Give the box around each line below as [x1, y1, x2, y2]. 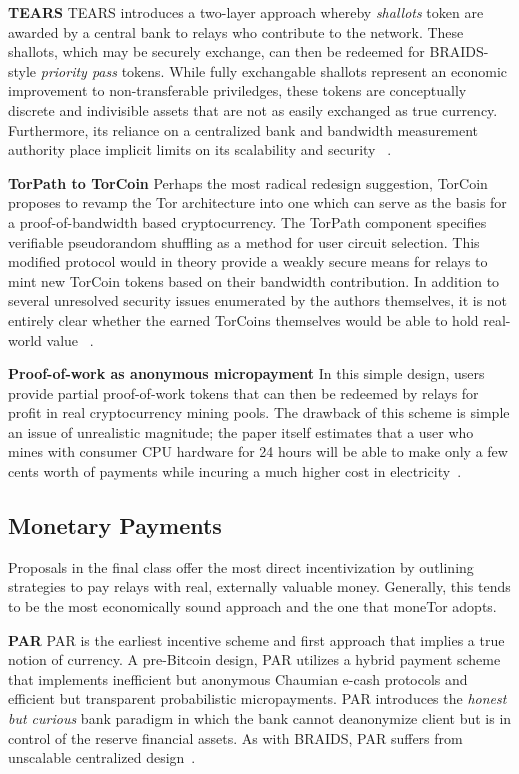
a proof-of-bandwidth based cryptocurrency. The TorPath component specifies [8, 211, 487, 232]
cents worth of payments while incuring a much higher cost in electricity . [8, 461, 462, 482]
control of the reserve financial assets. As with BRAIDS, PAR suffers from [8, 727, 463, 748]
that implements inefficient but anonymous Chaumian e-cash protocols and [8, 668, 468, 689]
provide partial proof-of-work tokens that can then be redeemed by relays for [8, 382, 479, 403]
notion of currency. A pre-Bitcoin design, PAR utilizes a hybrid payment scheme [8, 649, 501, 670]
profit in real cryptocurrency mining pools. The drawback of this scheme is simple [8, 402, 510, 423]
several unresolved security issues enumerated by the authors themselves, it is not [8, 290, 508, 311]
